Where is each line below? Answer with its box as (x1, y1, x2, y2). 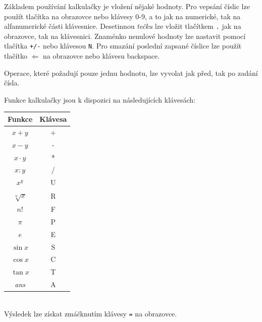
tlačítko (4, 51, 27, 61)
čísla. (4, 77, 20, 88)
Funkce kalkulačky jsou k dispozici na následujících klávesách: (4, 94, 195, 105)
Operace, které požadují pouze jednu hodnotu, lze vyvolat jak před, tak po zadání (4, 67, 258, 78)
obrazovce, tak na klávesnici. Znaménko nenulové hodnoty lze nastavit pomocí (4, 30, 246, 41)
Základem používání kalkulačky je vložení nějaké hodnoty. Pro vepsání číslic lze (4, 1, 250, 11)
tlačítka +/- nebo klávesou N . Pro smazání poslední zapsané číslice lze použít (4, 40, 242, 51)
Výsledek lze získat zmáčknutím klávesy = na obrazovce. (4, 308, 177, 318)
